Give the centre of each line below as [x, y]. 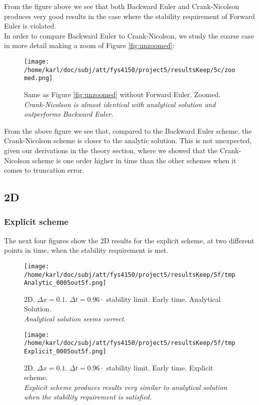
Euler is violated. [30, 26]
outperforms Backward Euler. [69, 114]
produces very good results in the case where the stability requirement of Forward [129, 16]
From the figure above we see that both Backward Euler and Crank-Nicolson [121, 6]
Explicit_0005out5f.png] [65, 351]
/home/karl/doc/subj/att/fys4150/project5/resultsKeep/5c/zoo [130, 70]
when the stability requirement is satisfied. [88, 397]
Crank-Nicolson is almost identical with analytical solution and [120, 104]
